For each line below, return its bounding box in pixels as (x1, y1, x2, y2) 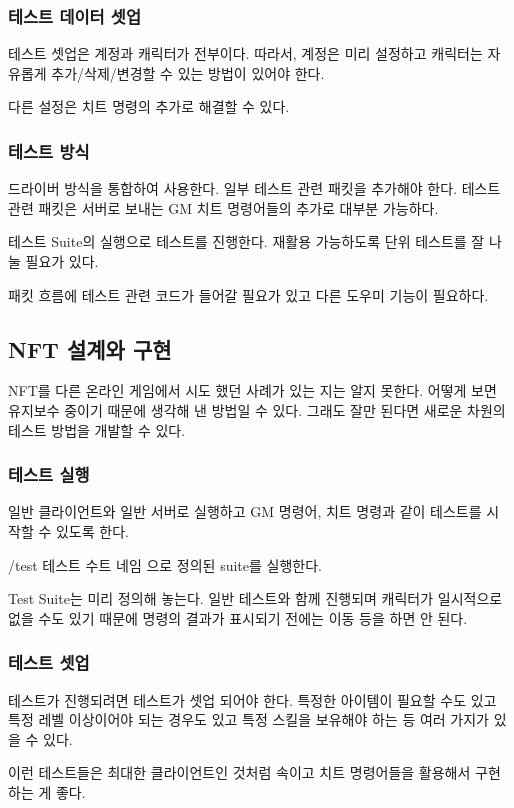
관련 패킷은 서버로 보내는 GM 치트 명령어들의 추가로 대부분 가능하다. (8, 197, 439, 218)
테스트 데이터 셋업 (8, 3, 141, 28)
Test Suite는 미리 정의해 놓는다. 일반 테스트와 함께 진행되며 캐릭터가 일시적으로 (8, 588, 503, 609)
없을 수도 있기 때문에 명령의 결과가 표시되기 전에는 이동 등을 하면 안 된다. (8, 607, 468, 628)
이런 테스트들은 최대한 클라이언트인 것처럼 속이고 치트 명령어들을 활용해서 (8, 762, 471, 783)
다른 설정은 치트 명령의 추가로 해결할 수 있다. (8, 96, 290, 117)
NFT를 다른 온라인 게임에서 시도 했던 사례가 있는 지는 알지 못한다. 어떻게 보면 (8, 380, 497, 401)
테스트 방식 (8, 138, 90, 163)
